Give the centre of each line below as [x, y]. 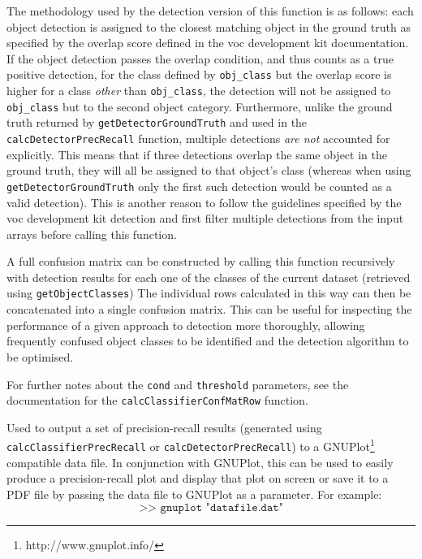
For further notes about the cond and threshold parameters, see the [178, 384]
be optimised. [40, 356]
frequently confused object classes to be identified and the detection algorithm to [208, 341]
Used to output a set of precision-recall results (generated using [164, 427]
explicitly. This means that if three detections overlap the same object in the [197, 154]
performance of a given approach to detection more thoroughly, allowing [186, 325]
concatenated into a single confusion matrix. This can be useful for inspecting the [209, 309]
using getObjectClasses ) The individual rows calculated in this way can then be [209, 293]
